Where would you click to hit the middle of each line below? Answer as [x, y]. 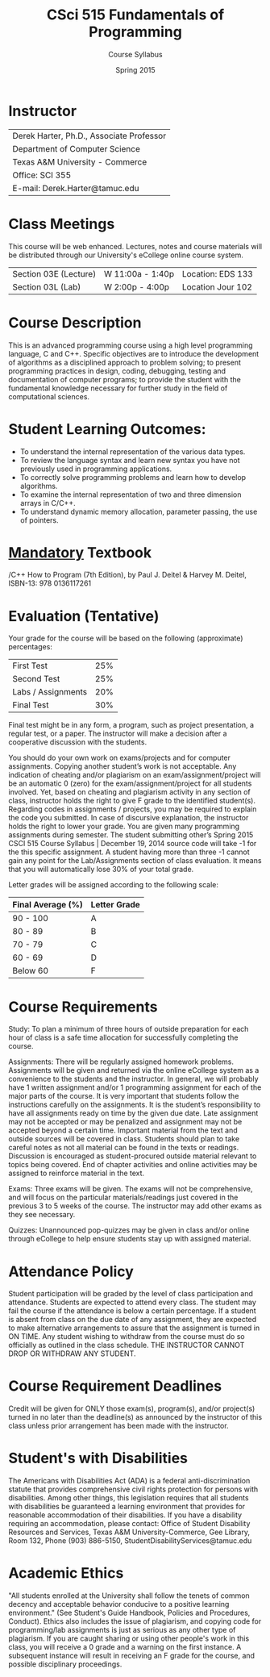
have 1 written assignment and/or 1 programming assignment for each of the [135, 1087]
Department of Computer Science [77, 148]
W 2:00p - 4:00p [137, 286]
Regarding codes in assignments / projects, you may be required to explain [133, 809]
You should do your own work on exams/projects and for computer [120, 758]
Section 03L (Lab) [47, 286]
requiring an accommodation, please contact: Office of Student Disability [129, 1524]
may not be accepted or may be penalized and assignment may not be [125, 1122]
